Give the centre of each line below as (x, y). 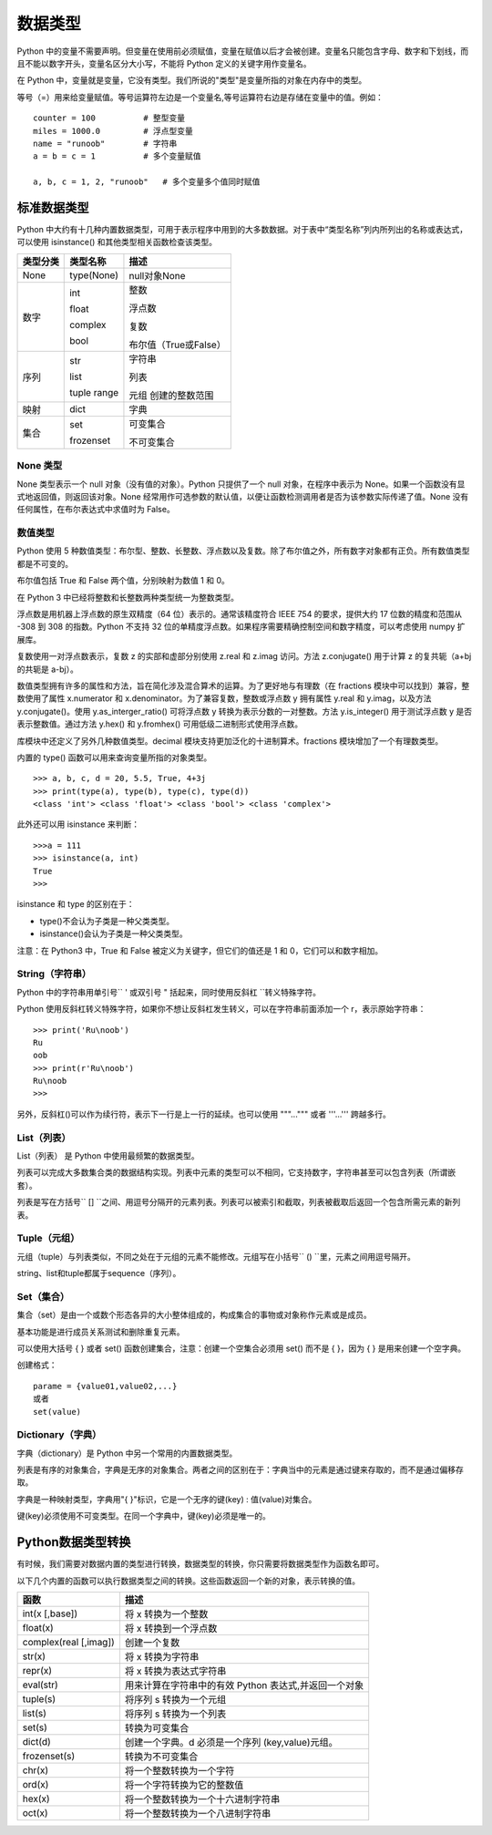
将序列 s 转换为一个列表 (175, 1714)
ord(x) (36, 1784)
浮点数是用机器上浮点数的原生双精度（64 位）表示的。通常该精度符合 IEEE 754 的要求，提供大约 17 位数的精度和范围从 (240, 613)
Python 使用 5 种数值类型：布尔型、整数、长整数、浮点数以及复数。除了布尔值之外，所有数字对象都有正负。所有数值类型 (243, 551)
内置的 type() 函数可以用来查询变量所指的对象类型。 (114, 758)
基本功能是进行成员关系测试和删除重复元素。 (101, 1332)
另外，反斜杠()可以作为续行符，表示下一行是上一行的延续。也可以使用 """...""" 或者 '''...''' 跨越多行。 (204, 1114)
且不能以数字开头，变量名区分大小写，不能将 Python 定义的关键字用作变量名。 (164, 63)
